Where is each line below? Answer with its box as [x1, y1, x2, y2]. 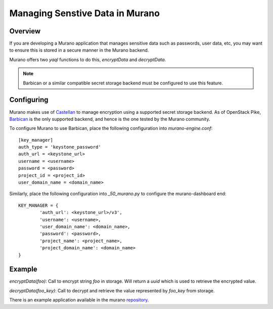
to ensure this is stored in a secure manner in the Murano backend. [9, 47, 149, 53]
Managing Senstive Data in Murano [9, 8, 160, 19]
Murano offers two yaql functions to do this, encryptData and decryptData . [9, 56, 166, 63]
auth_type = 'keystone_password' [18, 144, 101, 150]
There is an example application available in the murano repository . [9, 297, 149, 303]
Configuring [9, 96, 49, 104]
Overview [9, 27, 41, 35]
